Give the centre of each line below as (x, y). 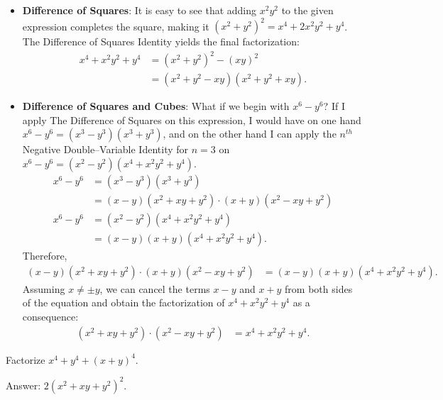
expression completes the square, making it (116, 26)
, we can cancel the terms (155, 288)
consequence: (50, 316)
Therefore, (45, 256)
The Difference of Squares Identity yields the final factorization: (161, 41)
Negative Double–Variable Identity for (105, 149)
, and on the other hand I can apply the (250, 134)
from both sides (319, 288)
